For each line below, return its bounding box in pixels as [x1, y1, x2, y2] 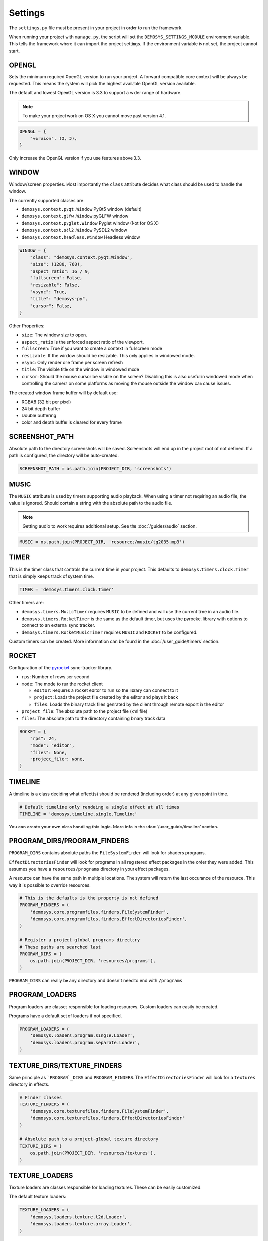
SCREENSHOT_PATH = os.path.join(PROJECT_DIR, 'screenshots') [19, 466, 172, 472]
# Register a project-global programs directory [19, 937, 140, 943]
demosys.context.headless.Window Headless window [21, 234, 140, 240]
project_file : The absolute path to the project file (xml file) [21, 708, 148, 714]
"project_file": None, [30, 757, 85, 762]
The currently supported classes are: [9, 197, 85, 203]
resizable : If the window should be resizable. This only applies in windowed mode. [21, 352, 195, 358]
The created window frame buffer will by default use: [9, 390, 118, 396]
